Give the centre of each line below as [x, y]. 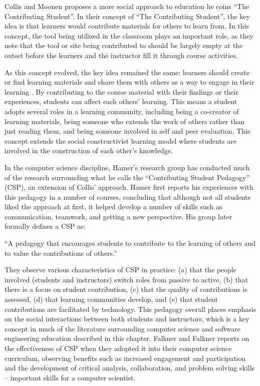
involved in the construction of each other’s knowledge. [89, 150]
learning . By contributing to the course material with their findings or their [121, 91]
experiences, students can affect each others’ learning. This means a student [121, 101]
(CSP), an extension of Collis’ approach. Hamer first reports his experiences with [129, 187]
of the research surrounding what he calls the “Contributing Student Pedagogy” [127, 177]
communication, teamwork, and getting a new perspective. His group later [118, 216]
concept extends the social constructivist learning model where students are [120, 140]
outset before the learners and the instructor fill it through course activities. [121, 55]
